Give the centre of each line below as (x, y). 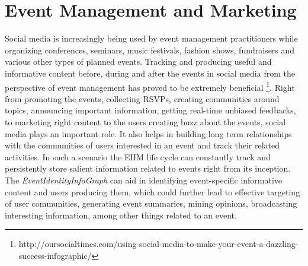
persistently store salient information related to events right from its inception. (148, 168)
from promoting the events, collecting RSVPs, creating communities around (142, 98)
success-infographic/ (55, 255)
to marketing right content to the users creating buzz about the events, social (145, 121)
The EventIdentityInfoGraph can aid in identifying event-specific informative (144, 180)
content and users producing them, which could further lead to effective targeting (153, 191)
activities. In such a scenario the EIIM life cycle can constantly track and (138, 156)
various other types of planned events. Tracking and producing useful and (138, 61)
